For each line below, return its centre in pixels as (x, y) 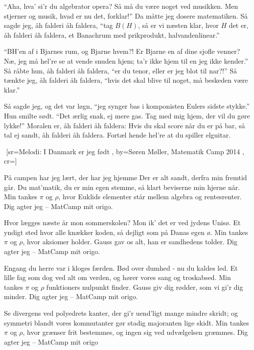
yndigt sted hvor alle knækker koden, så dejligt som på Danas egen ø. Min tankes (126, 232)
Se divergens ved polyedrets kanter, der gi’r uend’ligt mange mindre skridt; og (121, 313)
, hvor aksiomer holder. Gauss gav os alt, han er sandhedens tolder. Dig (130, 242)
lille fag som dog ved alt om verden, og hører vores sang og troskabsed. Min (117, 277)
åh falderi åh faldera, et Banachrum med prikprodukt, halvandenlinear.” (112, 35)
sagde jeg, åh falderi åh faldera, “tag (58, 25)
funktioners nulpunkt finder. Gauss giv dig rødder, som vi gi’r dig (145, 287)
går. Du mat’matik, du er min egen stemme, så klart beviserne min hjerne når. (122, 187)
